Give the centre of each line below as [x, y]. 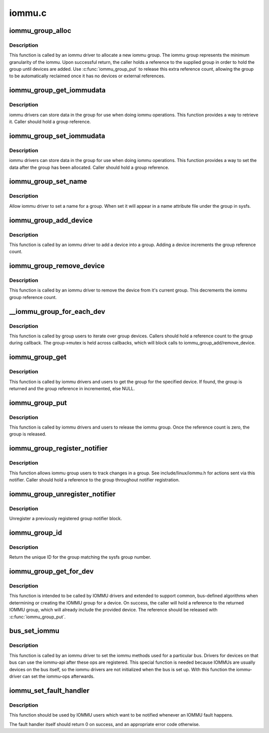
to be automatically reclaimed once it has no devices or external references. [87, 76]
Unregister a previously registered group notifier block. [66, 519]
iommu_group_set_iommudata [57, 136]
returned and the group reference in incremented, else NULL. [72, 388]
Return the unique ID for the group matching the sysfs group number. [80, 557]
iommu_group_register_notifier [59, 448]
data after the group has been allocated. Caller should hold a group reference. [89, 167]
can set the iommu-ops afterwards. [59, 676]
